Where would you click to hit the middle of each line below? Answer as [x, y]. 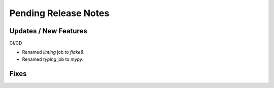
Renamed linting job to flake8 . [53, 52]
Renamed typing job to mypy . [53, 59]
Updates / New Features [48, 31]
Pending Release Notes [59, 13]
